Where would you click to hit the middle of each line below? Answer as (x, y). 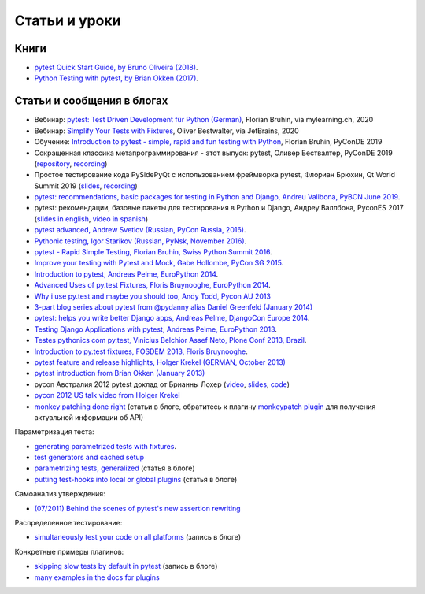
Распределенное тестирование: (68, 523)
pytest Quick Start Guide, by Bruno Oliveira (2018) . (116, 68)
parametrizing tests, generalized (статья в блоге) (115, 468)
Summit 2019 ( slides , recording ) (86, 186)
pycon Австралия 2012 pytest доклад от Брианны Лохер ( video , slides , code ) (162, 384)
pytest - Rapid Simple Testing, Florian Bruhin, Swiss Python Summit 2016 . (153, 252)
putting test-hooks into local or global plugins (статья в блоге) (136, 479)
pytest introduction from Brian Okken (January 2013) (120, 373)
